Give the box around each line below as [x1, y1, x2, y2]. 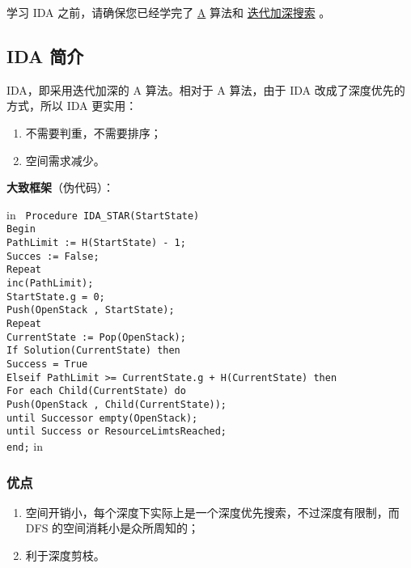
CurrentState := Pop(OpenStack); [6, 331, 186, 343]
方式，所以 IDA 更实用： [6, 97, 138, 114]
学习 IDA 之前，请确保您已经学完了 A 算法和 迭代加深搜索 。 [6, 4, 331, 20]
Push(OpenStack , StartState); [6, 304, 175, 316]
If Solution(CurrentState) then [6, 345, 180, 357]
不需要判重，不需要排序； [25, 124, 162, 141]
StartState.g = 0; [6, 290, 105, 303]
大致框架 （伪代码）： [6, 179, 114, 196]
